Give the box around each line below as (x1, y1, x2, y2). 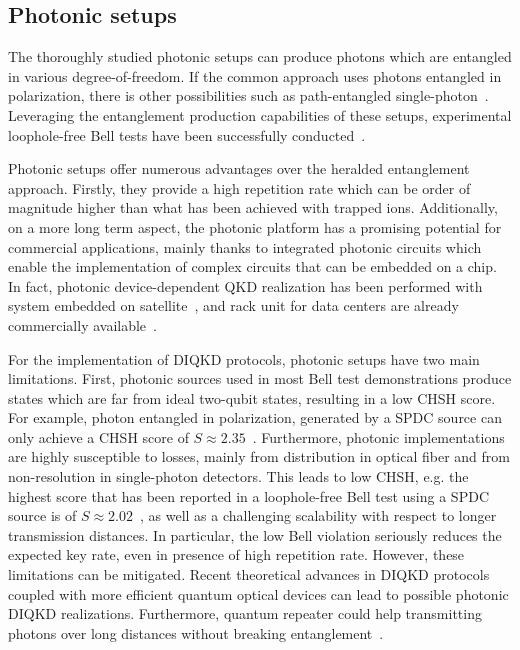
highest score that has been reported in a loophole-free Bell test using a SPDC (8, 485, 489, 506)
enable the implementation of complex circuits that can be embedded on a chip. (8, 256, 497, 277)
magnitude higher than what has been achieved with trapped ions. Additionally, (8, 197, 498, 218)
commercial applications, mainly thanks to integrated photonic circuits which (8, 236, 482, 257)
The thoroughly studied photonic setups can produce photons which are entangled (8, 46, 512, 67)
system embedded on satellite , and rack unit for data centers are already (8, 295, 459, 316)
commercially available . (8, 314, 157, 335)
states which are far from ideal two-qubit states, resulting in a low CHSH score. (8, 387, 496, 408)
